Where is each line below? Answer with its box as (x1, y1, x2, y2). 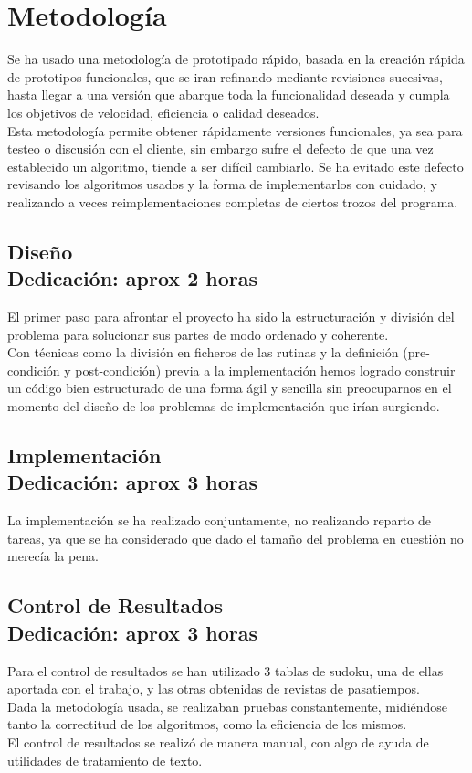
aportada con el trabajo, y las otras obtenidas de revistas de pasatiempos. (7, 679, 420, 698)
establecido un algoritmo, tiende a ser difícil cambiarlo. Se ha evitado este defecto (7, 156, 464, 175)
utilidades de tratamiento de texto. (7, 750, 203, 769)
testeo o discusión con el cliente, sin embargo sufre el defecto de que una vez (7, 139, 434, 158)
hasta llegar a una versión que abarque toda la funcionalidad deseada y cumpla (7, 85, 450, 104)
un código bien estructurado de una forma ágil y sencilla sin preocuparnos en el (7, 378, 452, 397)
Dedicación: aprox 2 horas (7, 264, 257, 292)
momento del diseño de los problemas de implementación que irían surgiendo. (7, 397, 440, 416)
